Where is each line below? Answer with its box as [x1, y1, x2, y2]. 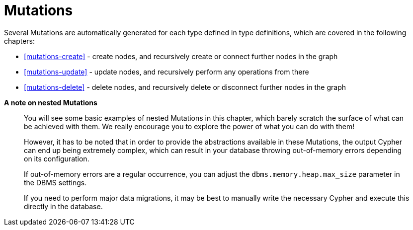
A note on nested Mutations [4, 98, 97, 107]
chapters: [4, 36, 35, 45]
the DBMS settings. [24, 178, 87, 187]
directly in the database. [24, 202, 103, 211]
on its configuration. [24, 154, 89, 163]
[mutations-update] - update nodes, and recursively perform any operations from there [24, 67, 309, 76]
